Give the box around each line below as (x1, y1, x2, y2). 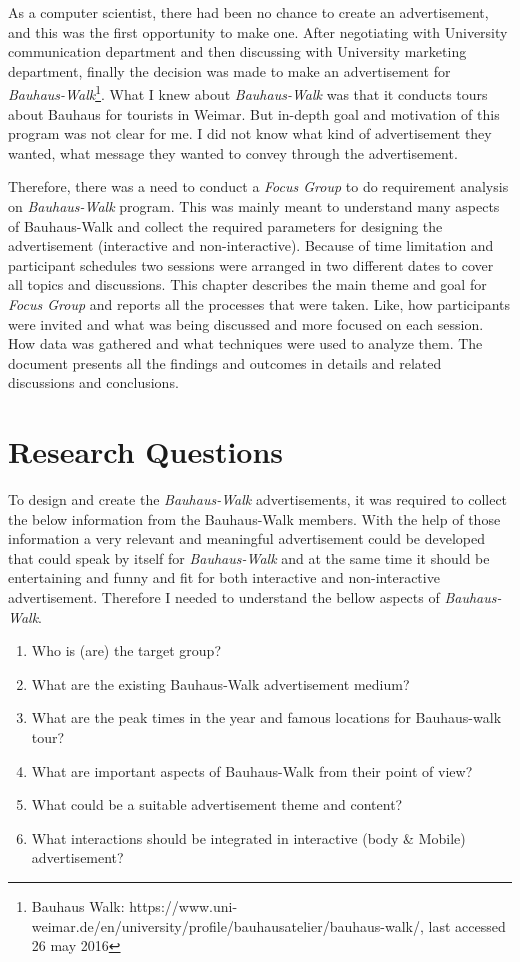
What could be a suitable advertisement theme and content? (31, 794, 403, 815)
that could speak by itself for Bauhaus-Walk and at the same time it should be (8, 547, 490, 568)
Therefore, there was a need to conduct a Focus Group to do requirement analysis (8, 176, 509, 197)
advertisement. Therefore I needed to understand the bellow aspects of (8, 587, 440, 608)
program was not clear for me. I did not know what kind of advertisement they (8, 123, 492, 144)
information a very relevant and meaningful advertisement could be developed (8, 528, 486, 549)
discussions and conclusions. (8, 372, 179, 393)
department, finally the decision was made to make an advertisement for (8, 60, 451, 81)
